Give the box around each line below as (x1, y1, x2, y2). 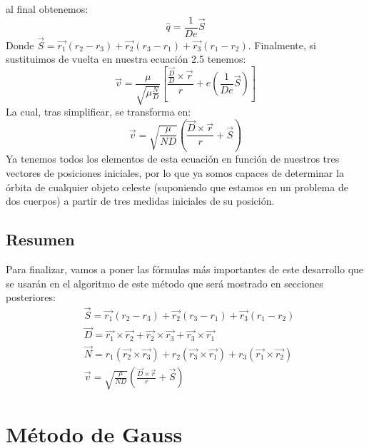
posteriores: (6, 290, 56, 305)
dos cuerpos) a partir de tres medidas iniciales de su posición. (6, 193, 275, 208)
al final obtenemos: (6, 1, 89, 16)
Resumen (6, 228, 75, 250)
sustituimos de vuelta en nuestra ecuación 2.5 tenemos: (6, 51, 246, 66)
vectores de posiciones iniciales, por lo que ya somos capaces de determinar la (6, 166, 344, 180)
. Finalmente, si (248, 37, 316, 52)
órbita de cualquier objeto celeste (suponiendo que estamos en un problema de (6, 179, 348, 194)
